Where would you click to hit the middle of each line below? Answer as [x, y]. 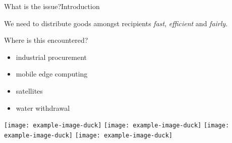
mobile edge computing [52, 74]
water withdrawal [43, 108]
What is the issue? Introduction [52, 6]
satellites [29, 90]
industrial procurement [51, 57]
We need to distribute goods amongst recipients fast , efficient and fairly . [116, 23]
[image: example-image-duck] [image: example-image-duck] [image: [117, 126]
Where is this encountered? [46, 40]
